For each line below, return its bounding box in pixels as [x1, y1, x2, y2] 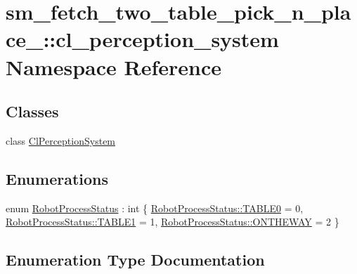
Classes [6, 100, 59, 122]
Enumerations [6, 167, 109, 189]
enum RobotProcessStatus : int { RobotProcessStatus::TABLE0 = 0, [6, 200, 304, 215]
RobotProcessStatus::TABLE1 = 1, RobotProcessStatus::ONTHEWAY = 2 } [6, 214, 339, 229]
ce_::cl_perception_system [6, 25, 279, 53]
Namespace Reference [6, 52, 221, 81]
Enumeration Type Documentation [6, 249, 265, 270]
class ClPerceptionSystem [6, 133, 116, 148]
